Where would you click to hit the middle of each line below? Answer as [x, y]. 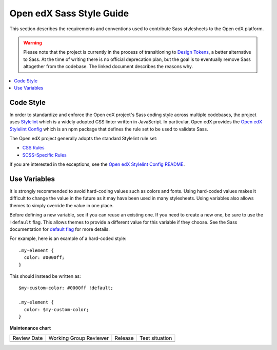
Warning [33, 42]
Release [124, 338]
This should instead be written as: [45, 276]
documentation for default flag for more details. [60, 229]
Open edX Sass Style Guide [69, 13]
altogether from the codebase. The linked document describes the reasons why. [108, 67]
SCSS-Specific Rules [44, 155]
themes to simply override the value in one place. [62, 205]
